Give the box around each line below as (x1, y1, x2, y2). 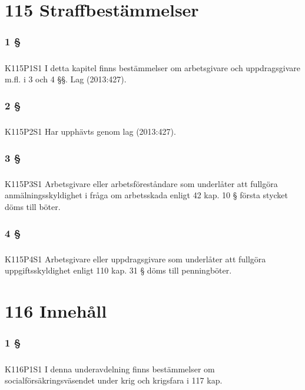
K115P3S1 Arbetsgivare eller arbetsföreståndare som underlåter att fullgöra (5, 177, 278, 189)
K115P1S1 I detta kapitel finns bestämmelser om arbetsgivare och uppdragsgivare (5, 61, 301, 74)
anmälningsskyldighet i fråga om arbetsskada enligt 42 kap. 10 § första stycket (5, 189, 289, 201)
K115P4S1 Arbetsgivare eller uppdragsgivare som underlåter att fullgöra (5, 252, 266, 265)
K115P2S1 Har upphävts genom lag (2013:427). (5, 125, 176, 137)
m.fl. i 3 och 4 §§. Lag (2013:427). (5, 73, 127, 85)
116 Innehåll (5, 299, 107, 323)
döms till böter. (5, 201, 61, 212)
